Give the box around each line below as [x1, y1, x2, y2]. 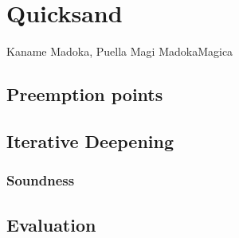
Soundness [6, 170, 75, 190]
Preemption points [6, 82, 163, 107]
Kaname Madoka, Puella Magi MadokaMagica [6, 43, 233, 60]
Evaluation [6, 212, 96, 236]
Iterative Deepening [6, 128, 174, 153]
